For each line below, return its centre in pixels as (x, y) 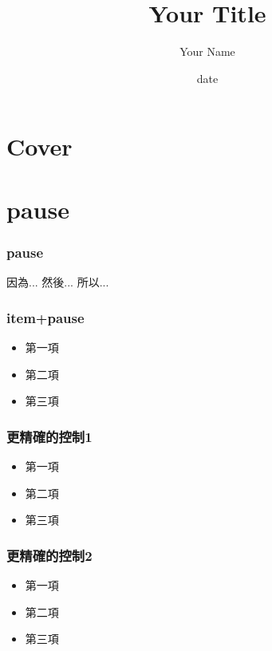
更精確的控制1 (49, 436)
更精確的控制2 (49, 555)
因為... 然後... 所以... (58, 282)
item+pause (45, 317)
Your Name (207, 51)
